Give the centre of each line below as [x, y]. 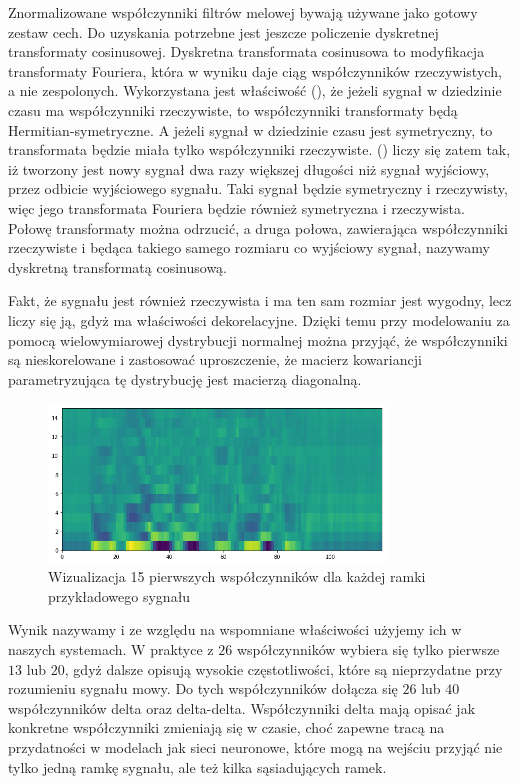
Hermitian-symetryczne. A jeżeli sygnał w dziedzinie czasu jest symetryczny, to [250, 129]
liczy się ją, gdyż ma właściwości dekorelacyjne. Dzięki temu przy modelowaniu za [259, 319]
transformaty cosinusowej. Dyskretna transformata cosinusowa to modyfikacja [246, 51]
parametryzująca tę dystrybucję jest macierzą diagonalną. [185, 378]
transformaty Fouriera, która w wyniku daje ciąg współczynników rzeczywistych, [255, 70]
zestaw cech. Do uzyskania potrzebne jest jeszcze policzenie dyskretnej [223, 31]
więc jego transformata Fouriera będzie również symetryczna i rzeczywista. [236, 207]
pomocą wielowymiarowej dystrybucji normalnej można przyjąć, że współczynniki [258, 339]
